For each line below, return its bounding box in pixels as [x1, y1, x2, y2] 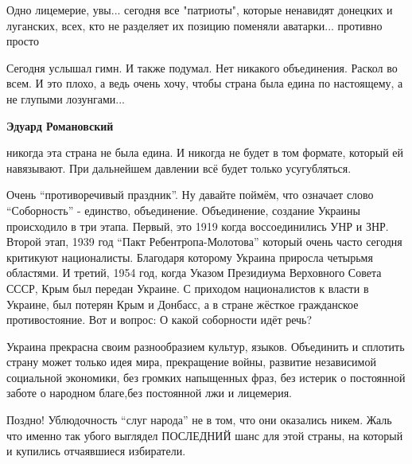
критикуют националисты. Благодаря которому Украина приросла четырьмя [6, 248, 373, 265]
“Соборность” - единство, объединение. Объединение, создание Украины [6, 201, 360, 218]
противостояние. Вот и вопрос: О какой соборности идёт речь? [6, 311, 313, 328]
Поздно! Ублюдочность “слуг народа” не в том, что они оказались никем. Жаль [6, 411, 392, 428]
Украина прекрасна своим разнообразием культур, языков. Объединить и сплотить [6, 337, 405, 354]
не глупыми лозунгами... [6, 90, 125, 107]
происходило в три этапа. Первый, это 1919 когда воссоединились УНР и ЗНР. [6, 217, 389, 234]
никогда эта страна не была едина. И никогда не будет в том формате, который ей [6, 144, 404, 161]
